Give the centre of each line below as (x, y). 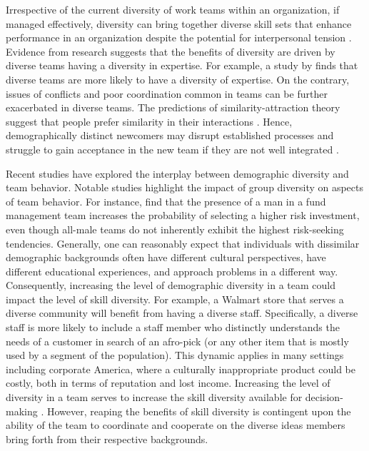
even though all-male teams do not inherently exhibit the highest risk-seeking (175, 229)
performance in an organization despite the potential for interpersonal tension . (179, 37)
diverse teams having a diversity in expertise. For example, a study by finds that (182, 65)
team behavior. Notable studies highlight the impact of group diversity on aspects (185, 187)
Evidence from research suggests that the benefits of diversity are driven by (171, 51)
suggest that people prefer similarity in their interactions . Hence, (149, 121)
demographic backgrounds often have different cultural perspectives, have (166, 257)
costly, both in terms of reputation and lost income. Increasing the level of (168, 383)
